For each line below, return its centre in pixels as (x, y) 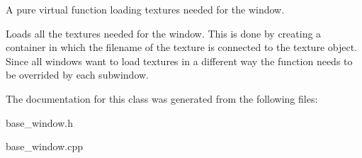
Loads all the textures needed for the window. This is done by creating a (164, 33)
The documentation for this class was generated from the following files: (162, 98)
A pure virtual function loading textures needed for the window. (145, 9)
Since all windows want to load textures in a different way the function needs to (179, 61)
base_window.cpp (44, 146)
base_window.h (39, 122)
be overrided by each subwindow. (77, 75)
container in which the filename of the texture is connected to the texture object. (182, 47)
